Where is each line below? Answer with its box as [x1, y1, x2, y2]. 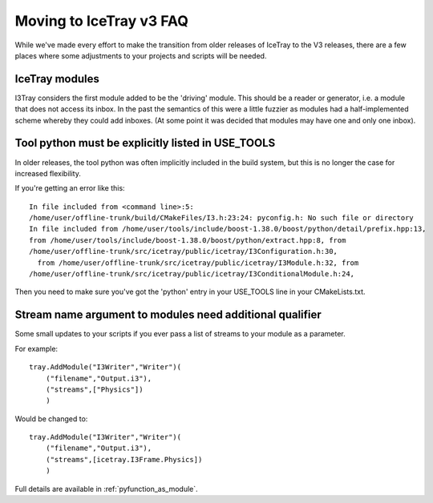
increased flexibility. [14, 168, 82, 178]
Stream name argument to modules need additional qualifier [14, 308, 322, 322]
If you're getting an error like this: [14, 183, 125, 193]
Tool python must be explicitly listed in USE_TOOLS [14, 136, 276, 150]
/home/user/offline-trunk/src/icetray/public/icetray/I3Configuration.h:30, [29, 247, 338, 256]
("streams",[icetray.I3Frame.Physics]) [45, 455, 203, 464]
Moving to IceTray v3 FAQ [14, 12, 188, 30]
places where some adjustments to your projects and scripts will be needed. [14, 50, 267, 60]
